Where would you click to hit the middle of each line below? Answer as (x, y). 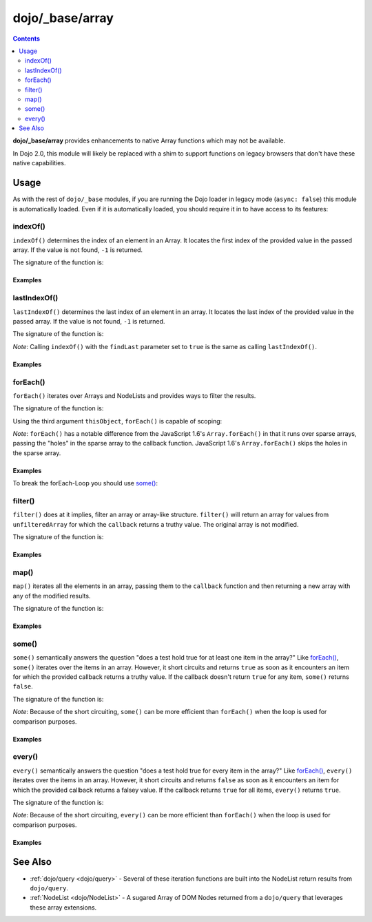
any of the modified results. (52, 596)
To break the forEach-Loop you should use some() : (85, 483)
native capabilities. (39, 163)
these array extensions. (63, 907)
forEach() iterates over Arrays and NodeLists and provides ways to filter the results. (134, 395)
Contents (27, 39)
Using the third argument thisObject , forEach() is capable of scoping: (117, 421)
